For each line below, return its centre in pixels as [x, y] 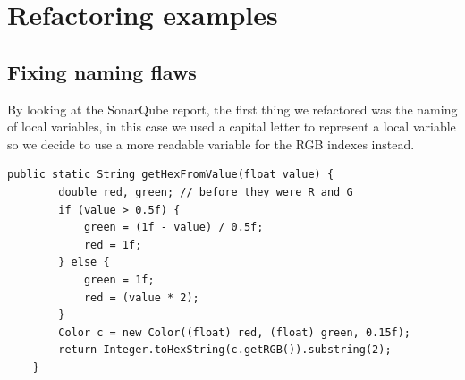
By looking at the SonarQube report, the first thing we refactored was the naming [232, 109]
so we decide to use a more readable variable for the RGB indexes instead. [211, 144]
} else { [84, 262]
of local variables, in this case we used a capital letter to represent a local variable [232, 127]
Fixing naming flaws [102, 71]
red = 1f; [113, 245]
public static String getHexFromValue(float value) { [171, 175]
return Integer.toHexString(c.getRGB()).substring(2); [225, 350]
